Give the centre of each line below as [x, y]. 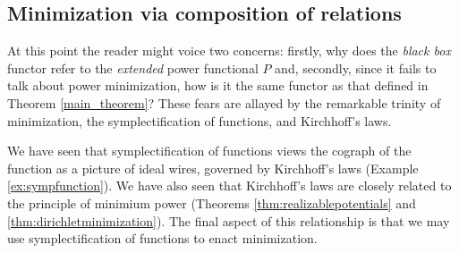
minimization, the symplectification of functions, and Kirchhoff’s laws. [200, 120]
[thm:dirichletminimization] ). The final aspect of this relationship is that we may [229, 220]
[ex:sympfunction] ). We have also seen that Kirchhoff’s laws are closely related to [229, 186]
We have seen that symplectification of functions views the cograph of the [209, 151]
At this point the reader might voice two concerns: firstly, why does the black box [229, 51]
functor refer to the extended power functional [133, 67]
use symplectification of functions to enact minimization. [162, 238]
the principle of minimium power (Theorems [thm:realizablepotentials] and [212, 202]
